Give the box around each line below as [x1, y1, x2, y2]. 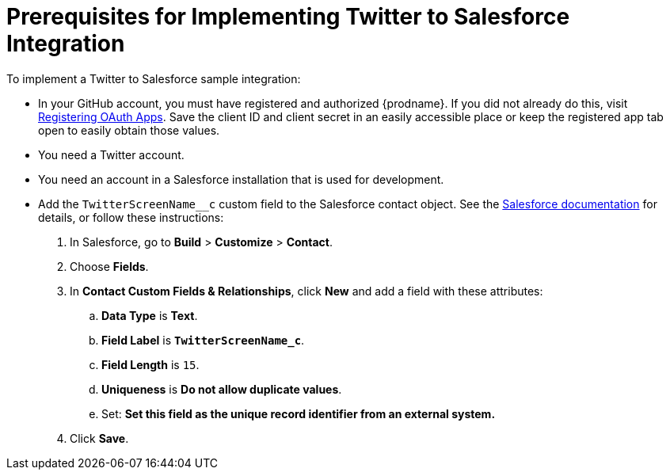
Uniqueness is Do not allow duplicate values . [101, 382, 342, 396]
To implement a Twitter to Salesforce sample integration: [6, 71, 301, 86]
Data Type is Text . [101, 308, 198, 322]
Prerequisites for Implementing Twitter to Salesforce [6, 3, 570, 30]
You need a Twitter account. [38, 147, 185, 162]
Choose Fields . [70, 259, 149, 273]
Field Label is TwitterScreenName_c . [101, 333, 305, 347]
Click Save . [70, 431, 129, 445]
